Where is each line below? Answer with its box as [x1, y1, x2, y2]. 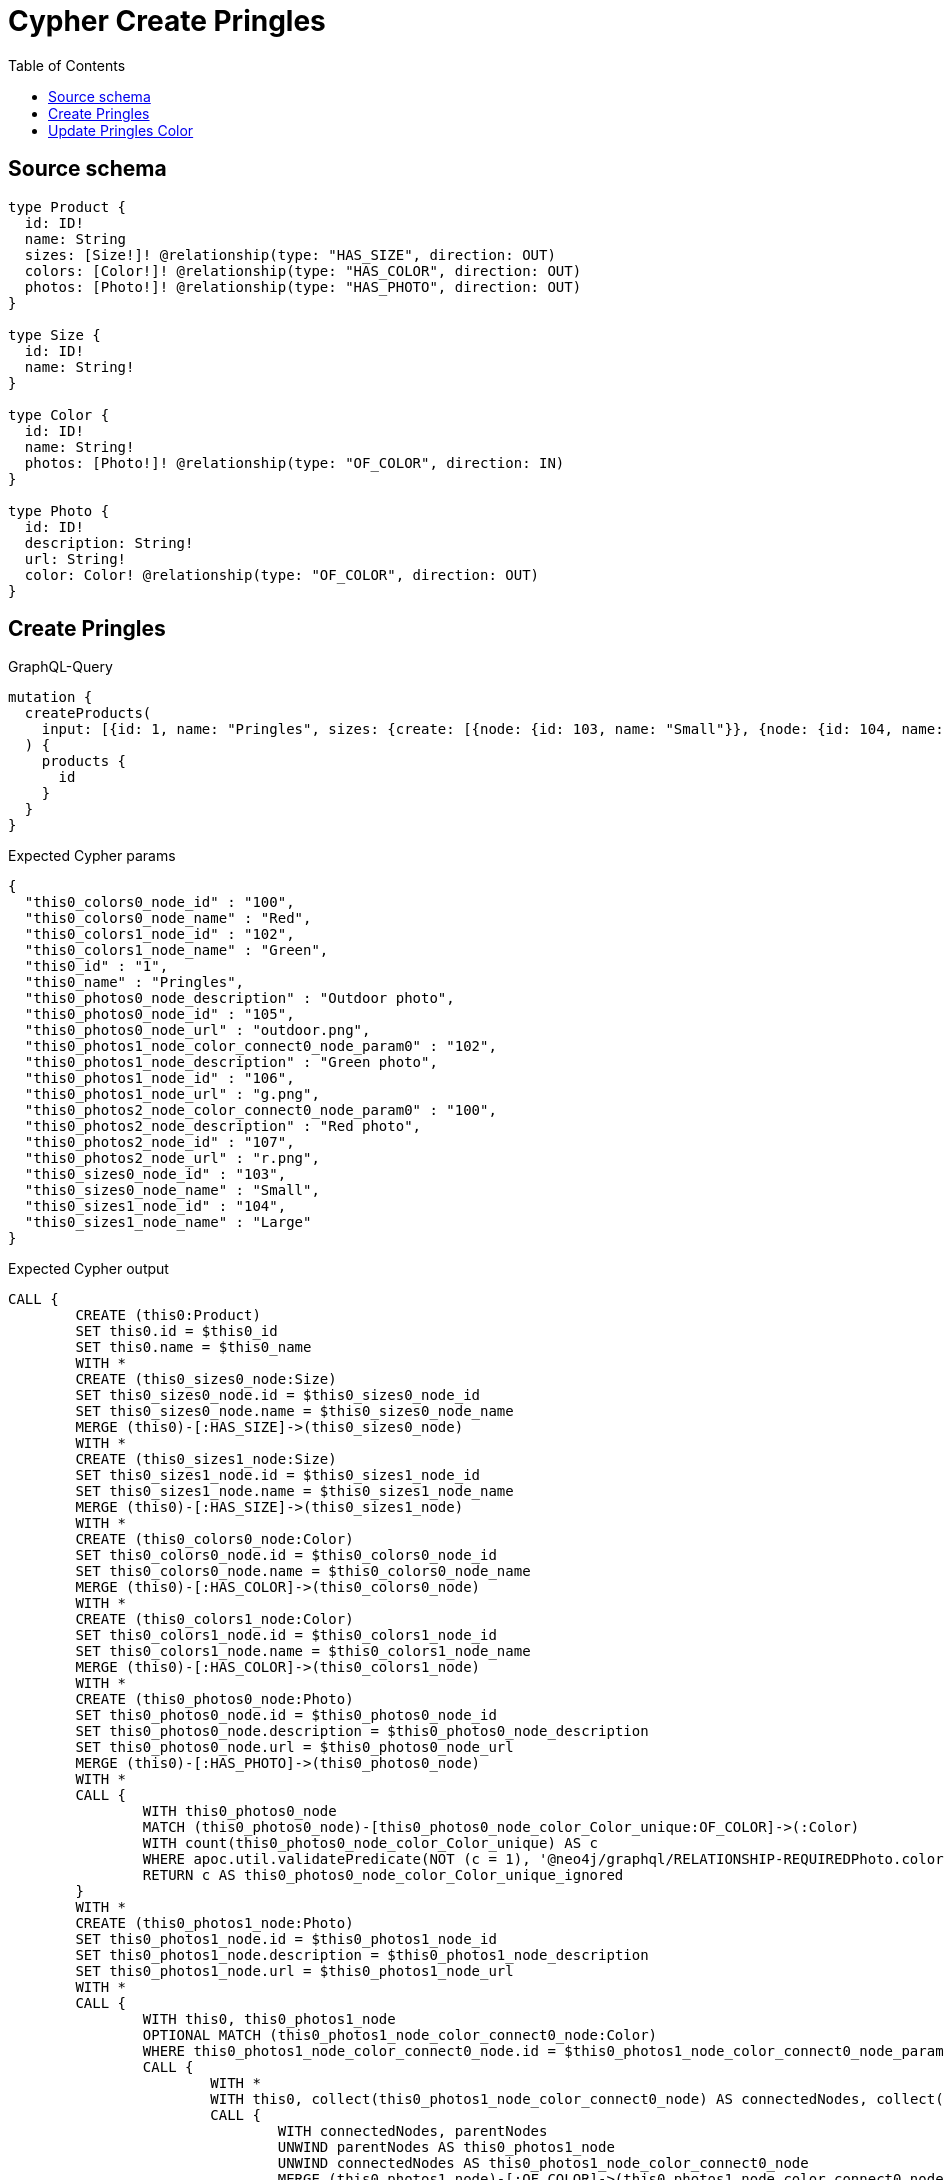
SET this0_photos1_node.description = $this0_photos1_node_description [75, 1947, 649, 1964]
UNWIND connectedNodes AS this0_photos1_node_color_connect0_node [277, 2155, 809, 2172]
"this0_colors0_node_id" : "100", [24, 894, 295, 911]
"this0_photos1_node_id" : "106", [24, 1070, 295, 1087]
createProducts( [24, 705, 152, 722]
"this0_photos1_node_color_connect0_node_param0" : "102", [24, 1038, 497, 1055]
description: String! [24, 534, 194, 551]
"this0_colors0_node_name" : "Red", [24, 910, 312, 927]
